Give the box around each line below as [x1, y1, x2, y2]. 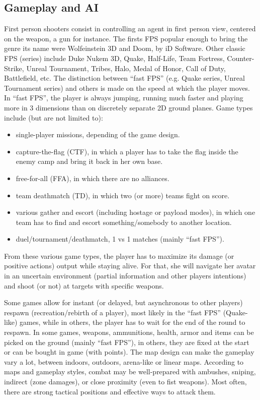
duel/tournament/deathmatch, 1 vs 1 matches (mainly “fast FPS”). [16, 234, 224, 244]
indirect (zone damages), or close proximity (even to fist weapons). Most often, [4, 376, 247, 387]
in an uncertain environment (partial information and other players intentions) [4, 270, 246, 281]
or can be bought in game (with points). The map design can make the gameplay [4, 347, 254, 357]
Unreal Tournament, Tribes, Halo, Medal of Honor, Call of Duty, [26, 63, 226, 73]
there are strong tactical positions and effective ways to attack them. [4, 386, 216, 396]
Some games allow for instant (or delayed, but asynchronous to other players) [4, 297, 243, 308]
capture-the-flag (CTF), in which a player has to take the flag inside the [16, 146, 238, 156]
